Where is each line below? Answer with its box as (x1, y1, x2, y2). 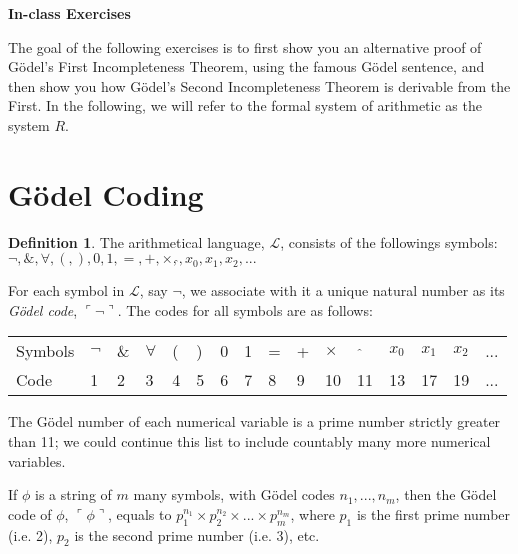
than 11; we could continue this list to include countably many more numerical (8, 431, 491, 452)
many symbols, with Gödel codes (133, 484, 335, 505)
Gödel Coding (8, 173, 204, 214)
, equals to (108, 503, 172, 524)
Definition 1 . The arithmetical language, (8, 231, 265, 252)
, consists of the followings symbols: (280, 231, 498, 252)
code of (8, 503, 52, 524)
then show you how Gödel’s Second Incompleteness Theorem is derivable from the (8, 75, 511, 96)
